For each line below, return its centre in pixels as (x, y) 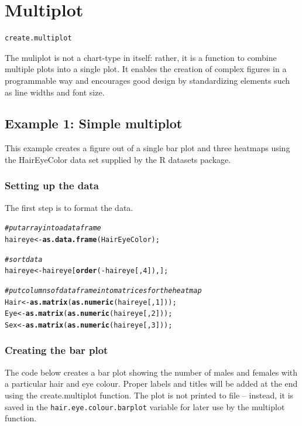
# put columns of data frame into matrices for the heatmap (103, 290)
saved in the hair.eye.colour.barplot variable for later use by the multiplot (145, 406)
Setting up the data (52, 185)
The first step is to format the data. (69, 207)
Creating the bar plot (56, 350)
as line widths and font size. (55, 92)
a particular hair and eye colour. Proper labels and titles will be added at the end (151, 384)
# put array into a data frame (53, 228)
